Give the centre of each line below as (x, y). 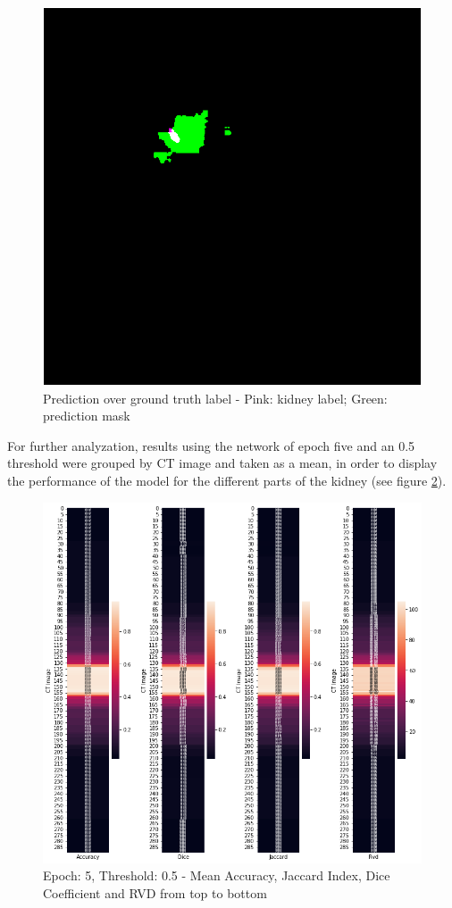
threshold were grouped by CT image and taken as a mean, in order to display (222, 463)
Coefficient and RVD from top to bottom (155, 892)
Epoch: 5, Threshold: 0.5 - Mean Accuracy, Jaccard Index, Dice (217, 875)
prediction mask (87, 416)
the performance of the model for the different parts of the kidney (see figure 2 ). (227, 480)
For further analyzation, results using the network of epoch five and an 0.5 (211, 445)
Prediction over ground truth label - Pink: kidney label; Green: (215, 398)
